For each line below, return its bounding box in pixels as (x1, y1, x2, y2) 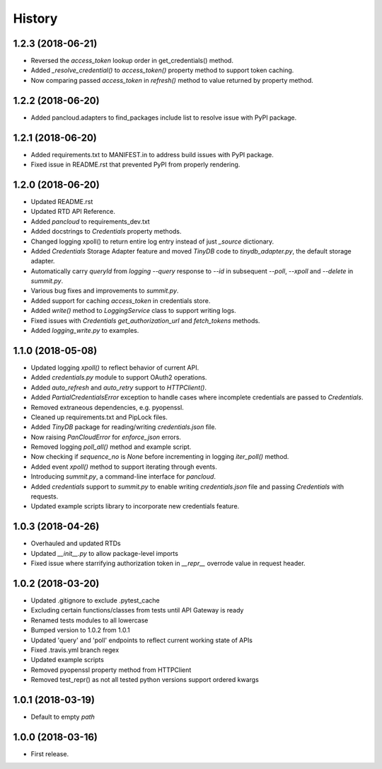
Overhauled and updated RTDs (30, 539, 122, 548)
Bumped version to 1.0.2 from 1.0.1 (30, 626, 130, 634)
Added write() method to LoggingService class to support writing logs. (30, 307, 236, 315)
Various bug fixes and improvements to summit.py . (30, 287, 179, 295)
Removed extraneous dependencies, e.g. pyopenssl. (30, 403, 184, 411)
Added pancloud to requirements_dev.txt (30, 217, 150, 226)
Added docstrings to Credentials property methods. (30, 227, 182, 236)
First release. (30, 749, 69, 758)
